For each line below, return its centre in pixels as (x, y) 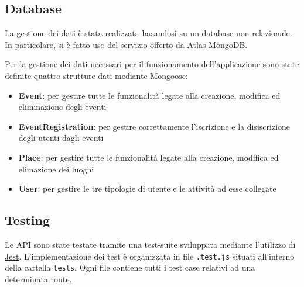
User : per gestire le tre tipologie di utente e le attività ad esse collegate (147, 189)
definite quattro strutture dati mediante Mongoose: (96, 75)
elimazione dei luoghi (56, 169)
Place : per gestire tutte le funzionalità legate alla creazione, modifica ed (148, 157)
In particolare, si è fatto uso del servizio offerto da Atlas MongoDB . (126, 44)
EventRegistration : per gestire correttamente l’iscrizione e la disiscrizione (154, 126)
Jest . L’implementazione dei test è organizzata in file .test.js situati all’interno (150, 256)
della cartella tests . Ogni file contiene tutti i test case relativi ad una (130, 267)
